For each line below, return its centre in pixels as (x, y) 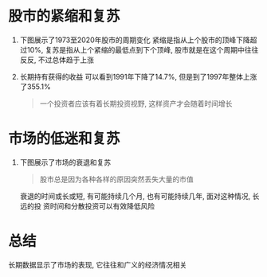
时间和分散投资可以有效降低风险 (102, 206)
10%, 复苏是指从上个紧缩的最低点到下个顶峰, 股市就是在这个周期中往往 (143, 49)
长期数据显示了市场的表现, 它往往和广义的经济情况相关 (98, 264)
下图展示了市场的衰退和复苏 (65, 162)
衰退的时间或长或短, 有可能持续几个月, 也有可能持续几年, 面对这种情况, (135, 196)
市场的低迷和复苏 (65, 139)
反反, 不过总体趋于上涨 (57, 60)
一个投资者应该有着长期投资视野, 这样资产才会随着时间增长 (136, 103)
